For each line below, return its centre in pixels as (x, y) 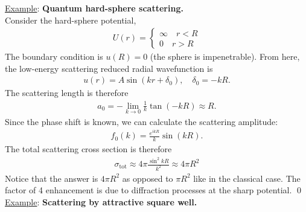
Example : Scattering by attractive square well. (101, 202)
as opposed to (148, 178)
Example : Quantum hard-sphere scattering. (94, 8)
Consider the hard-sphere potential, (71, 20)
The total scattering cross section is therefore (88, 149)
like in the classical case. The (247, 178)
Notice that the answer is (52, 178)
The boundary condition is (54, 56)
